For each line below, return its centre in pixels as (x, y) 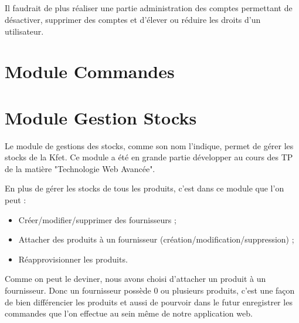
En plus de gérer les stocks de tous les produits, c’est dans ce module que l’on (145, 188)
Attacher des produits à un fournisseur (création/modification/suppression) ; (156, 239)
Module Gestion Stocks (101, 117)
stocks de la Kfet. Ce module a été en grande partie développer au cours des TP (149, 157)
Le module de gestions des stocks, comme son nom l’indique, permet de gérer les (149, 145)
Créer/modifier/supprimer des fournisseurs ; (97, 219)
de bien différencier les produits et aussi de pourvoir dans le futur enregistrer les (149, 302)
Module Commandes (90, 71)
